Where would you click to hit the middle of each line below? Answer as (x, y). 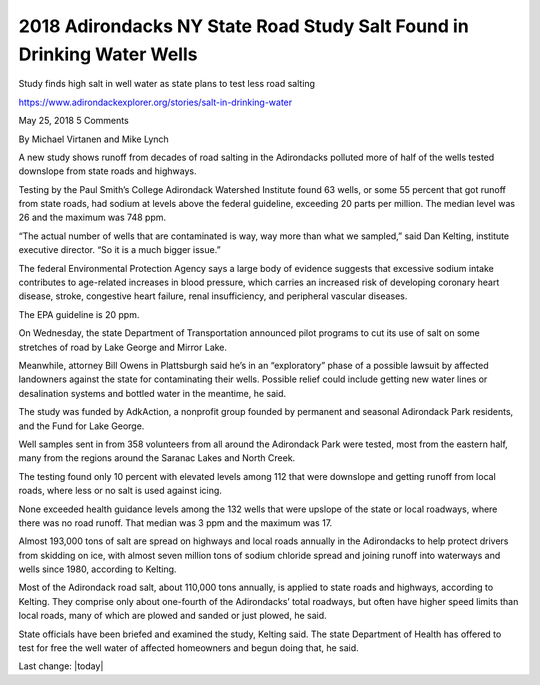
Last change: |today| (61, 666)
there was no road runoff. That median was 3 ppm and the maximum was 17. (175, 522)
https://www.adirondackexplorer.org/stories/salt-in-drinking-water (155, 102)
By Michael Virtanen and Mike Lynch (93, 139)
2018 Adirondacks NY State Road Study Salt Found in (243, 26)
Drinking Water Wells (108, 54)
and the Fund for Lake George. (81, 426)
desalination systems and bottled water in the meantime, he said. (152, 393)
